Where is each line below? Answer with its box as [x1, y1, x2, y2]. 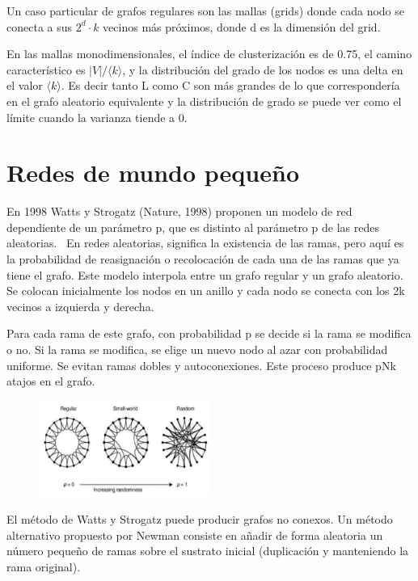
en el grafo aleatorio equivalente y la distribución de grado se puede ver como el [6, 92, 402, 109]
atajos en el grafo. [6, 373, 95, 389]
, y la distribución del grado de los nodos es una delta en [122, 61, 403, 78]
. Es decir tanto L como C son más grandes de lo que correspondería [61, 77, 400, 94]
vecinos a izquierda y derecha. [6, 297, 154, 314]
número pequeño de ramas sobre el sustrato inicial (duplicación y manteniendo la [6, 542, 409, 559]
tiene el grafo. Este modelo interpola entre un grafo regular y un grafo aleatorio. [6, 266, 403, 283]
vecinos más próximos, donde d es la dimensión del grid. [103, 18, 381, 35]
